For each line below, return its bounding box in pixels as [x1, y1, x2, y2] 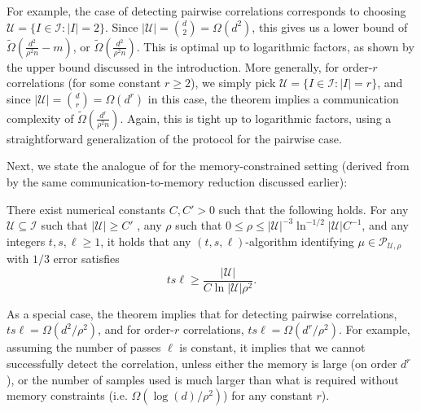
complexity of [7, 109, 74, 126]
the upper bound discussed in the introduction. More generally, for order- [7, 58, 373, 75]
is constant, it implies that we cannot [179, 339, 366, 356]
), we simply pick [190, 74, 276, 91]
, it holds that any [100, 232, 191, 249]
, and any [362, 217, 409, 234]
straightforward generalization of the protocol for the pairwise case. [7, 129, 342, 147]
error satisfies [53, 250, 120, 267]
